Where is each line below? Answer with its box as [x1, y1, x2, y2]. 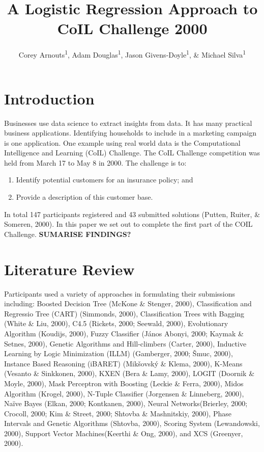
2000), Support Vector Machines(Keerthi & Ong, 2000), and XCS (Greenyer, [4, 428, 243, 438]
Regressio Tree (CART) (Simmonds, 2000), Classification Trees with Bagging [4, 308, 245, 318]
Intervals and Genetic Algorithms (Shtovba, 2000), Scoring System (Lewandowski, [4, 418, 260, 429]
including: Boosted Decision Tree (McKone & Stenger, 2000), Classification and [4, 298, 252, 309]
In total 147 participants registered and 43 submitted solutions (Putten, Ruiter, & [4, 208, 260, 219]
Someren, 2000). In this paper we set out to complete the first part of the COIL [4, 219, 253, 229]
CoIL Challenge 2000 [57, 18, 208, 39]
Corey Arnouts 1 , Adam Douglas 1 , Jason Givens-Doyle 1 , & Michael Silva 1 [18, 48, 246, 60]
